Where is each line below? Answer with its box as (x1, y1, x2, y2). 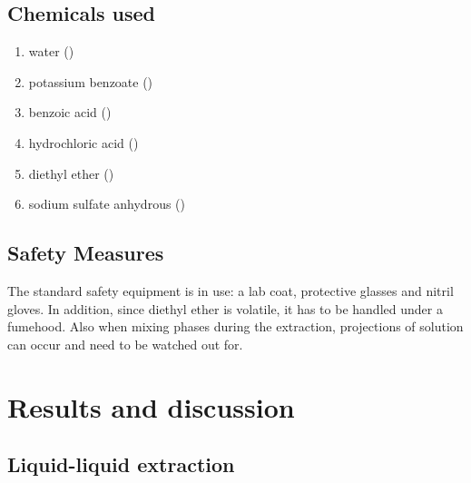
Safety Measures (7, 239, 164, 267)
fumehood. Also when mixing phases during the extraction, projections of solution (7, 317, 464, 336)
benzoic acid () (28, 103, 112, 122)
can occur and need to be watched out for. (7, 334, 243, 353)
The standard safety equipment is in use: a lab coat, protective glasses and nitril (7, 281, 454, 300)
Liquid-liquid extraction (7, 450, 235, 478)
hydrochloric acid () (28, 133, 139, 152)
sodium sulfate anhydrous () (28, 194, 185, 213)
